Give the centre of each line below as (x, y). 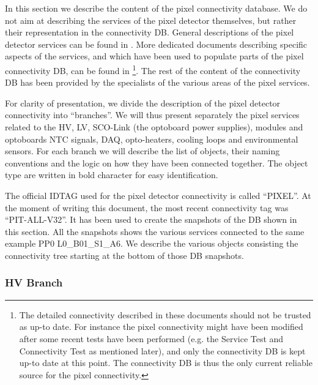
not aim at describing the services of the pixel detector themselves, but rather (151, 20)
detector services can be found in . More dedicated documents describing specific (156, 44)
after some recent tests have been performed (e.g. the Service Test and (151, 338)
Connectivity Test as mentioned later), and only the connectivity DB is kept (162, 350)
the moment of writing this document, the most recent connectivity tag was (147, 207)
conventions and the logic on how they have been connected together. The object (157, 163)
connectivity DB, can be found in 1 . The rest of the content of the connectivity (153, 69)
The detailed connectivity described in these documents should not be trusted (165, 314)
